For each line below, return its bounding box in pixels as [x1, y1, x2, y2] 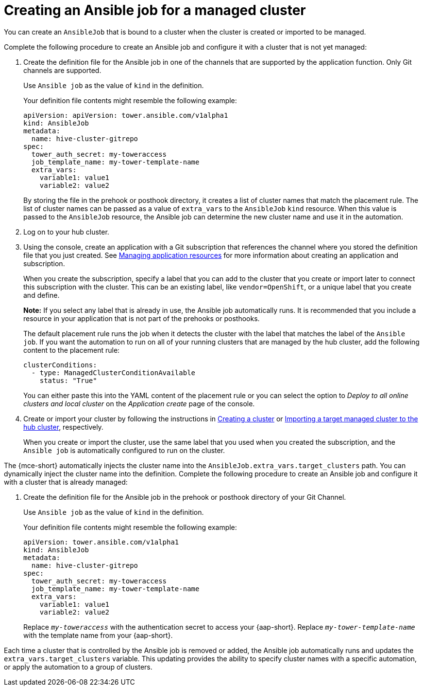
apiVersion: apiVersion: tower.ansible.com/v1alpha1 [23, 111, 228, 119]
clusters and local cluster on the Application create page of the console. [23, 399, 255, 408]
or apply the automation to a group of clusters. [4, 662, 152, 671]
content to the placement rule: [23, 345, 120, 354]
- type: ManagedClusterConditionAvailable [31, 368, 196, 377]
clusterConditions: [23, 361, 97, 369]
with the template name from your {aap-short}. [23, 631, 173, 639]
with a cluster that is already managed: [4, 477, 128, 486]
